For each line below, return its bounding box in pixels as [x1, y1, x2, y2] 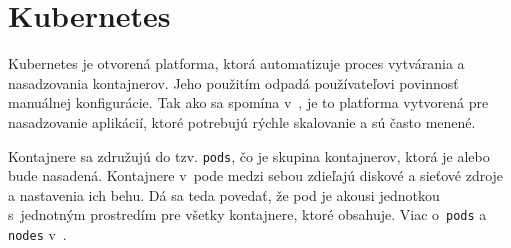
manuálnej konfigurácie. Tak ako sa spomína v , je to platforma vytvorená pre [8, 92, 489, 113]
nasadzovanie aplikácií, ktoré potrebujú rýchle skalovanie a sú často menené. [8, 111, 476, 132]
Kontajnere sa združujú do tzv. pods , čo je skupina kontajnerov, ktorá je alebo [8, 145, 490, 166]
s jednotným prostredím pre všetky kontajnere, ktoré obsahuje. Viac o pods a [8, 204, 487, 225]
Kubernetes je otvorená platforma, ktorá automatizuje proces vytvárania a [8, 53, 465, 74]
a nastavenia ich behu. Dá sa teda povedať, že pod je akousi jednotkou [8, 184, 440, 205]
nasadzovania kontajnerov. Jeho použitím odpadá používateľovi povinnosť [8, 72, 459, 93]
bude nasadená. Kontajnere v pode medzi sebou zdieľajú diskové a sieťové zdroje [8, 165, 504, 186]
